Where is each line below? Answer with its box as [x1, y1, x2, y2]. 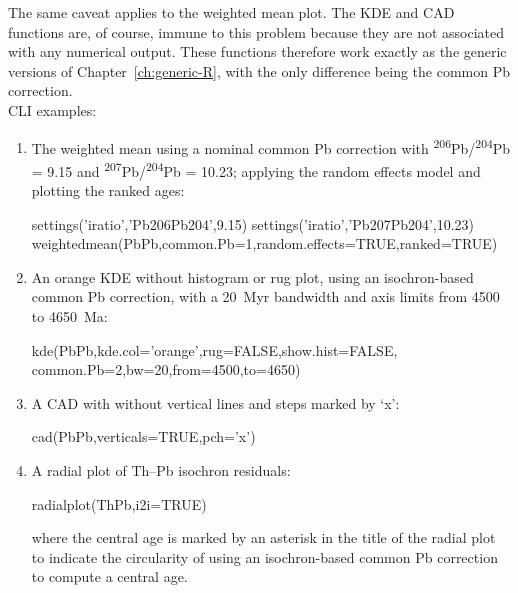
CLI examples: [8, 99, 97, 120]
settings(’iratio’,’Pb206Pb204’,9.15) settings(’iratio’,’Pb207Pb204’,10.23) [31, 213, 475, 234]
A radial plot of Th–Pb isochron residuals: [31, 460, 291, 480]
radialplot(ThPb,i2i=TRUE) [31, 493, 207, 514]
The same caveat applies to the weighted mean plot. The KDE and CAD [8, 2, 455, 22]
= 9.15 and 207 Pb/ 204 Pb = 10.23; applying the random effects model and [31, 157, 481, 181]
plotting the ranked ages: [31, 180, 185, 201]
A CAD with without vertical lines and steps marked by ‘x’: [31, 392, 400, 413]
